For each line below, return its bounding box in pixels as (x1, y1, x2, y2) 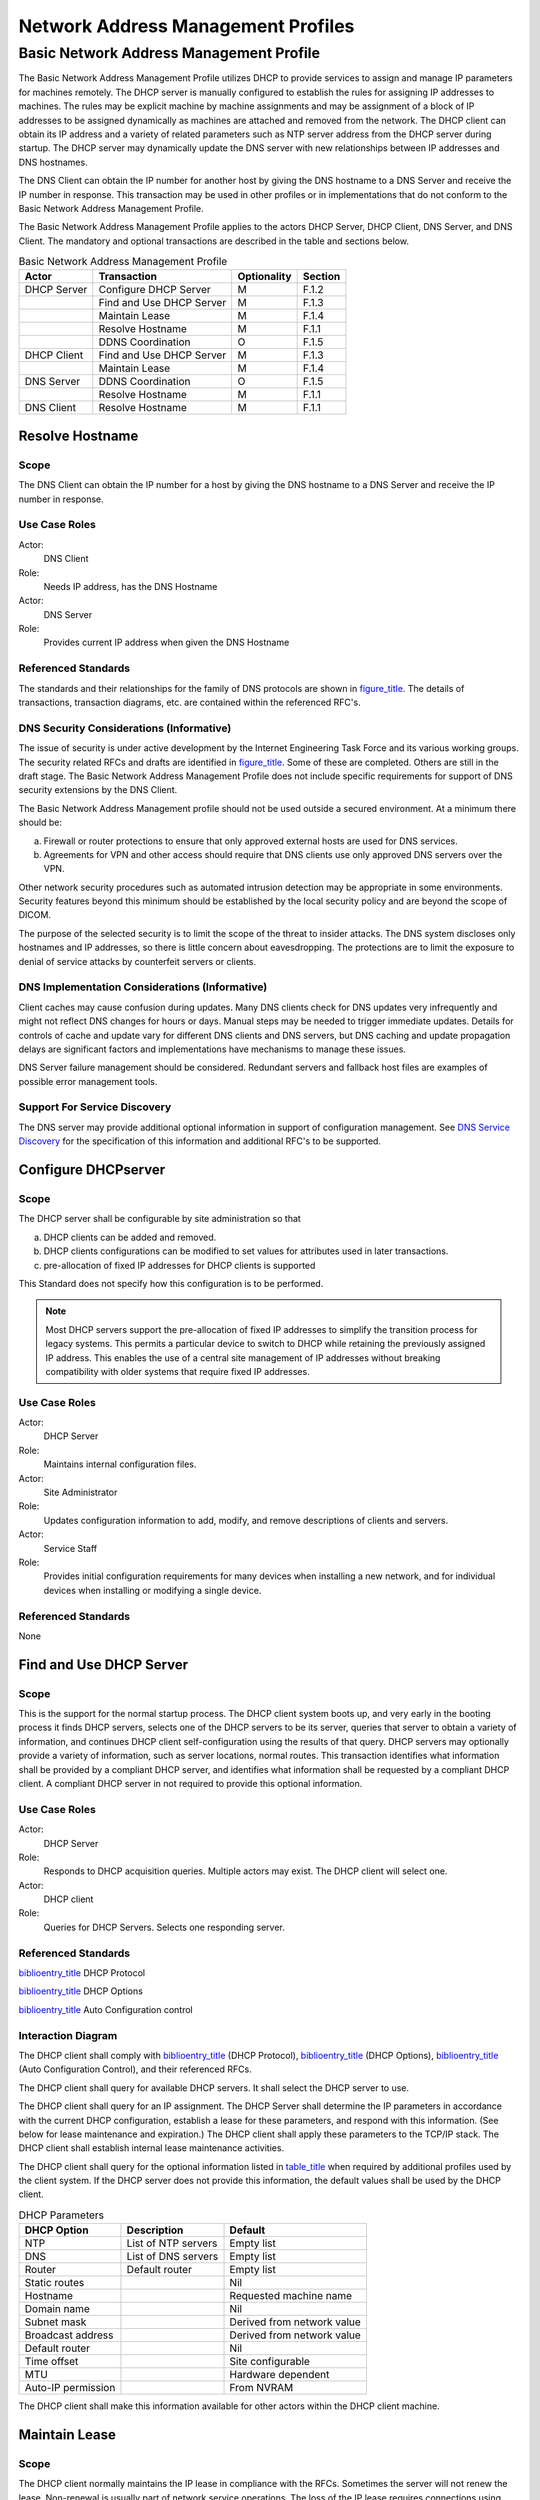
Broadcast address (24, 2328, 114, 2342)
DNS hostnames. (18, 156, 89, 168)
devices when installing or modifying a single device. (43, 1584, 262, 1596)
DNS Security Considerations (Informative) (18, 721, 232, 735)
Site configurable (229, 2355, 310, 2369)
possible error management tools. (18, 1075, 158, 1087)
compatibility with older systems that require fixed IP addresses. (45, 1365, 310, 1377)
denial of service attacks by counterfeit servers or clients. (18, 955, 257, 967)
